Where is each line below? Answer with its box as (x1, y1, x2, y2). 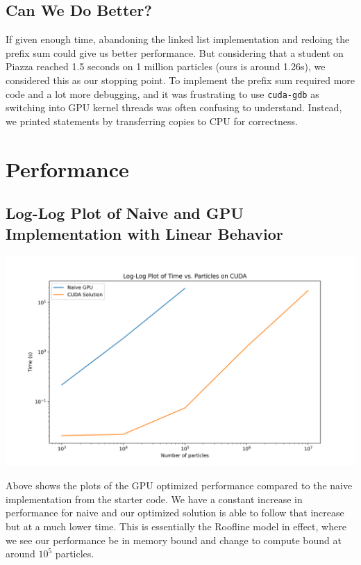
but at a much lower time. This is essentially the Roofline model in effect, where (6, 518, 346, 533)
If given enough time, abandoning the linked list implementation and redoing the (6, 32, 350, 47)
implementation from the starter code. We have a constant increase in (6, 491, 303, 506)
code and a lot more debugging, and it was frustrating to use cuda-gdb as (6, 86, 319, 101)
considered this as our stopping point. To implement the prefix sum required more (6, 72, 355, 87)
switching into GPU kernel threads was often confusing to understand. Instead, (6, 100, 342, 115)
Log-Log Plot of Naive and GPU (6, 202, 244, 224)
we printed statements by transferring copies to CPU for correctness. (6, 113, 298, 128)
